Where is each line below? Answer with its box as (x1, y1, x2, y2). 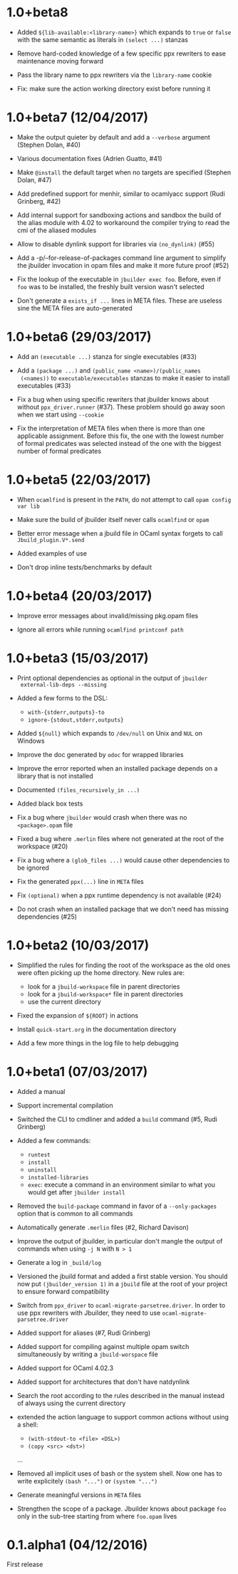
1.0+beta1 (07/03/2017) (6, 1063, 148, 1080)
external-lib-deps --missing (20, 681, 108, 688)
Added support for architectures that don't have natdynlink (16, 1377, 190, 1386)
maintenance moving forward (16, 56, 104, 65)
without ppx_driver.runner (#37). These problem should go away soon (16, 402, 225, 411)
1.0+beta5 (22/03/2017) (6, 471, 151, 488)
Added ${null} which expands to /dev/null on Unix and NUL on (16, 729, 203, 737)
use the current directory (27, 997, 101, 1006)
